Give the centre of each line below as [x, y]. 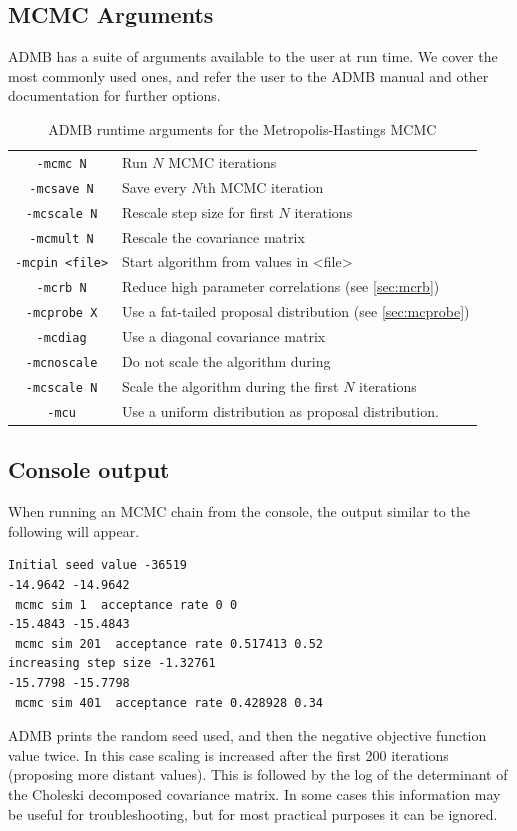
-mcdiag [61, 338]
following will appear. [74, 530]
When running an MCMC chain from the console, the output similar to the [239, 511]
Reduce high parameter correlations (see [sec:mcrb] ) [281, 286]
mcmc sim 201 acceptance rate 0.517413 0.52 [169, 643]
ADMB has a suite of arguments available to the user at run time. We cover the [253, 56]
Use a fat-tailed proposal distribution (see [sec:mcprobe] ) [296, 311]
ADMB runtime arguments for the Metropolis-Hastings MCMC [242, 128]
